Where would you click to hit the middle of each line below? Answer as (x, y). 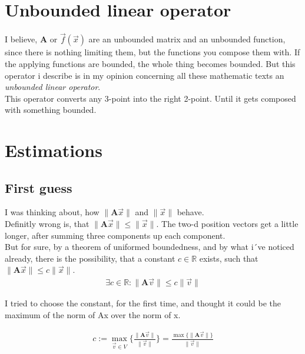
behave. (190, 212)
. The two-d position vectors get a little (227, 224)
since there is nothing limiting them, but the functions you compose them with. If (152, 52)
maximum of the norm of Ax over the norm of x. (93, 314)
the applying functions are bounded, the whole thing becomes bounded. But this (150, 63)
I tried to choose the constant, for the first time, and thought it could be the (143, 303)
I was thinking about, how (52, 212)
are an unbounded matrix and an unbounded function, (187, 39)
